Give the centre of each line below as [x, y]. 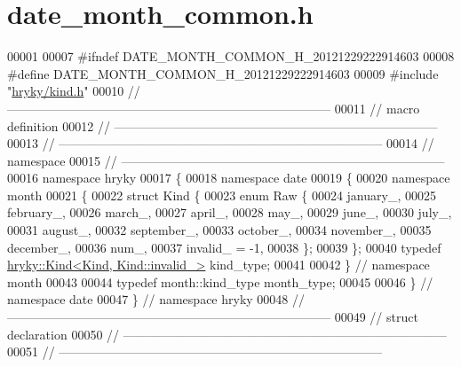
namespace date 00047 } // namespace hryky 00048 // [156, 299]
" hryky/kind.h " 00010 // [74, 91]
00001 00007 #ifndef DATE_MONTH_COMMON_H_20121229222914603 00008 [231, 56]
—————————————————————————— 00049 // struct [213, 317]
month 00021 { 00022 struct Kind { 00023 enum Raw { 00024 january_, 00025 [222, 195]
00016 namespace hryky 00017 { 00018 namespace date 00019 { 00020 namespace [229, 178]
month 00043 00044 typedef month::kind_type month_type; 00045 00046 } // [220, 281]
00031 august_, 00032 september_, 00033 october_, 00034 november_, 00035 [219, 230]
